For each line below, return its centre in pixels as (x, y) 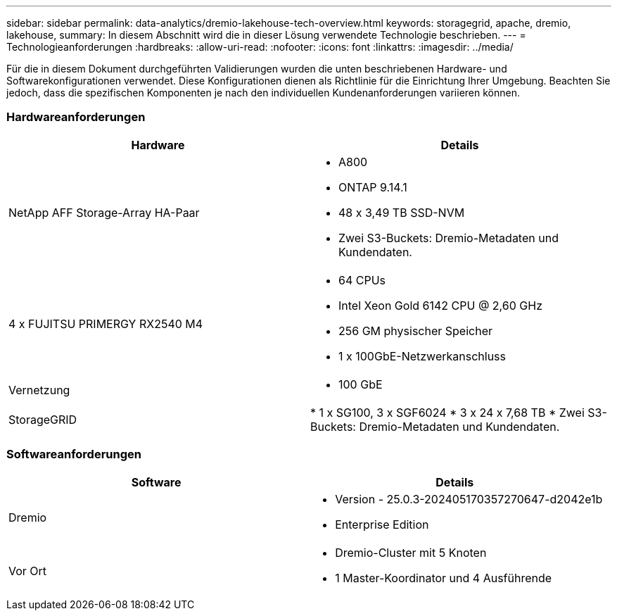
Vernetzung (39, 390)
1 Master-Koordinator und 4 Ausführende (444, 578)
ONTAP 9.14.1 (373, 187)
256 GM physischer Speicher (416, 331)
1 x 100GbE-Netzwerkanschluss (422, 356)
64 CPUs (362, 280)
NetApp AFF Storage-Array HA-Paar (104, 212)
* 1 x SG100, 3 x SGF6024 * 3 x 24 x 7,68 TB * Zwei (447, 412)
